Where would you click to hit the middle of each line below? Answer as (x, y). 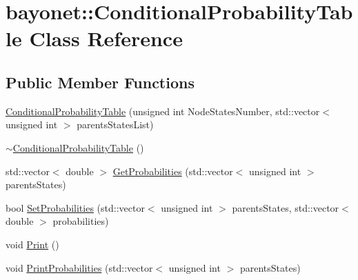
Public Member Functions (100, 82)
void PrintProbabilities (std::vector (79, 267)
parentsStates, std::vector (286, 207)
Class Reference (106, 38)
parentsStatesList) (115, 124)
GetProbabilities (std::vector (173, 171)
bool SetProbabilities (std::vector (75, 207)
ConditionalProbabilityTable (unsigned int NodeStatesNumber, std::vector (163, 111)
